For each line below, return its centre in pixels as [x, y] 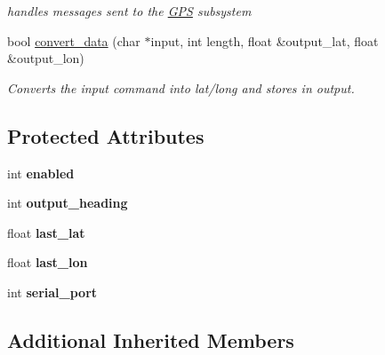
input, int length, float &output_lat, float [265, 40]
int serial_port [52, 292]
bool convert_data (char [74, 40]
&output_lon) [46, 58]
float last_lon [48, 262]
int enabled [41, 173]
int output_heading [68, 203]
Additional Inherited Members [151, 339]
